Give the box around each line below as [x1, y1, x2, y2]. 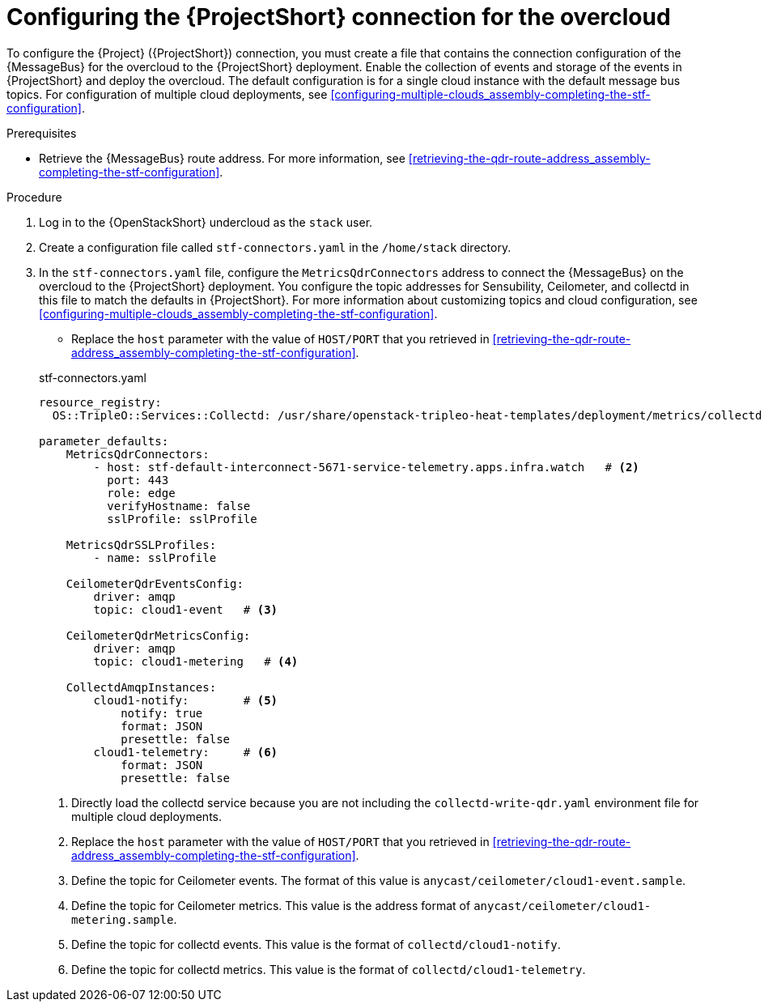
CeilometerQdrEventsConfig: [66, 576, 244, 590]
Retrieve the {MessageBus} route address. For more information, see [39, 151, 405, 165]
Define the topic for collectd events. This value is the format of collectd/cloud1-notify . [71, 937, 561, 951]
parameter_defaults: [39, 434, 169, 448]
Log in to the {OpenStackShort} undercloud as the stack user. [39, 215, 373, 229]
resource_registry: [39, 395, 162, 409]
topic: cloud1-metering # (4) [93, 654, 299, 668]
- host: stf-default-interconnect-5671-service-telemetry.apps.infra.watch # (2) [93, 460, 639, 474]
